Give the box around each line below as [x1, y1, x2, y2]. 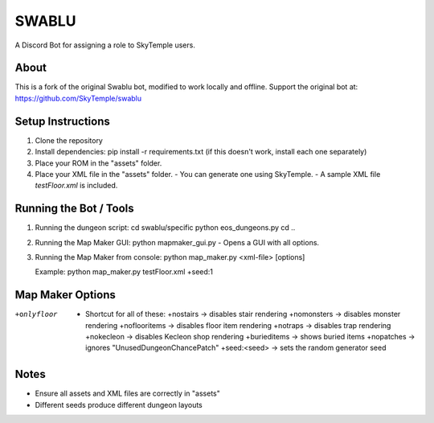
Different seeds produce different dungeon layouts [35, 400, 203, 409]
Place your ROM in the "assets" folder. [35, 158, 162, 168]
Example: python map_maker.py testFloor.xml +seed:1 [35, 267, 213, 277]
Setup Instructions [14, 114, 110, 128]
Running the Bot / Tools [14, 202, 134, 216]
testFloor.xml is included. [35, 181, 118, 191]
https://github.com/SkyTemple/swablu [14, 93, 142, 103]
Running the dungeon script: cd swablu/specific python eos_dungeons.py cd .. [35, 223, 296, 232]
